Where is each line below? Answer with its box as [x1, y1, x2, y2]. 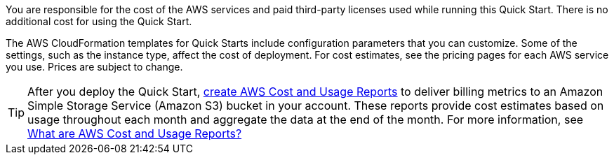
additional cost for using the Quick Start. [6, 15, 192, 27]
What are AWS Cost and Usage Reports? [27, 126, 242, 140]
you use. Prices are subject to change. [6, 61, 183, 73]
